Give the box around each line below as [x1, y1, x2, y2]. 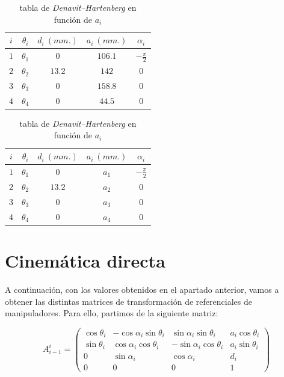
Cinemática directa [5, 248, 165, 272]
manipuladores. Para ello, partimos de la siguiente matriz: [5, 307, 218, 319]
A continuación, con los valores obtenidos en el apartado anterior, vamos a [5, 283, 279, 295]
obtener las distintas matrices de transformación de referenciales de [5, 295, 252, 307]
